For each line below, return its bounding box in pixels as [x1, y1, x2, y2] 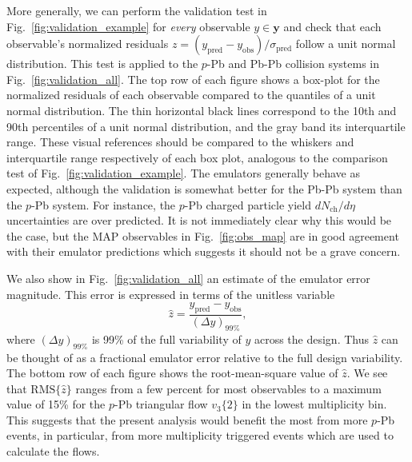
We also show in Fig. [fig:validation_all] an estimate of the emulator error [6, 269, 370, 286]
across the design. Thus [254, 330, 369, 347]
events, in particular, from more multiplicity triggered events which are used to [6, 427, 394, 444]
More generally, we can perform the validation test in [6, 2, 267, 18]
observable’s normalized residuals [6, 35, 169, 52]
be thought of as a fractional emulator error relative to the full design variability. [6, 348, 403, 365]
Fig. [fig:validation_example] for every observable [6, 18, 250, 34]
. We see [346, 364, 388, 381]
